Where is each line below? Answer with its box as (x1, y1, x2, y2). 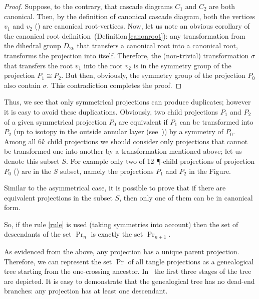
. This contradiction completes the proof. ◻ (47, 79, 182, 90)
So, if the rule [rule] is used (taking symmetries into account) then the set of (4, 219, 238, 229)
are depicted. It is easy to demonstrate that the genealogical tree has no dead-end (4, 275, 255, 286)
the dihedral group (4, 40, 61, 51)
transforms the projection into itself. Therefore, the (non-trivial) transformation (4, 50, 249, 60)
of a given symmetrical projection (4, 116, 107, 127)
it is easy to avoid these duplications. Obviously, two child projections (4, 106, 218, 117)
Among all (4, 136, 36, 146)
